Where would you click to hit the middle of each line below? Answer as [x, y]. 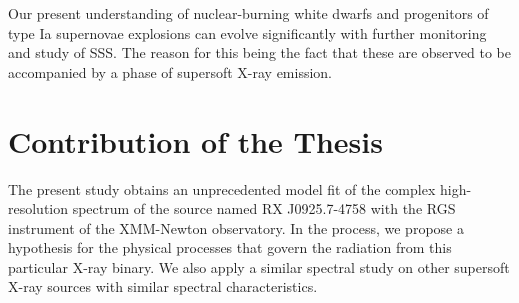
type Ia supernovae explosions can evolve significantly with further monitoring [247, 32]
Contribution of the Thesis [195, 140]
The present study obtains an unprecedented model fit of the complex [222, 188]
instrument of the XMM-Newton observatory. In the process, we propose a [236, 227]
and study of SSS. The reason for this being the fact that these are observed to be [259, 52]
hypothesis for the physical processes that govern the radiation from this [230, 247]
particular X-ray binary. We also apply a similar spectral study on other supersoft [259, 266]
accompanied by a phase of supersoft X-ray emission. [170, 71]
